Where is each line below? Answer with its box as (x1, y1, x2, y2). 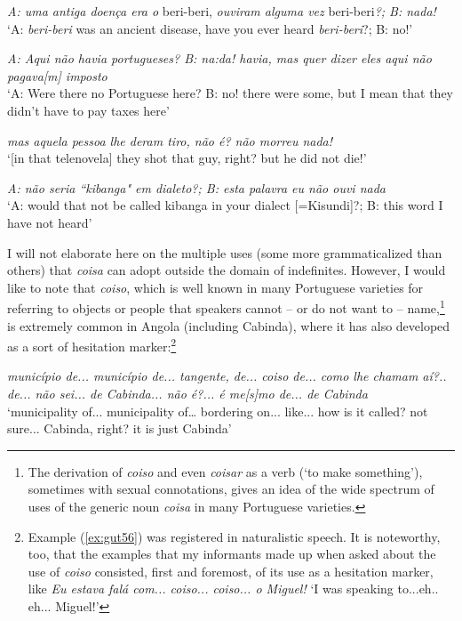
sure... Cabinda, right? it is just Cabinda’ (7, 419, 232, 438)
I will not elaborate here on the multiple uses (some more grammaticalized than (7, 243, 442, 262)
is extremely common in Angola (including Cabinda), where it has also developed (7, 316, 450, 335)
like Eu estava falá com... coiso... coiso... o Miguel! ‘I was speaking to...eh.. (28, 579, 439, 598)
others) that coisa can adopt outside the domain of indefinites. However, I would (7, 261, 446, 279)
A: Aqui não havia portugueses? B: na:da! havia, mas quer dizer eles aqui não (7, 49, 432, 68)
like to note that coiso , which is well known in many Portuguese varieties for (7, 278, 424, 296)
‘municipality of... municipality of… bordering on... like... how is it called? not (7, 401, 428, 420)
